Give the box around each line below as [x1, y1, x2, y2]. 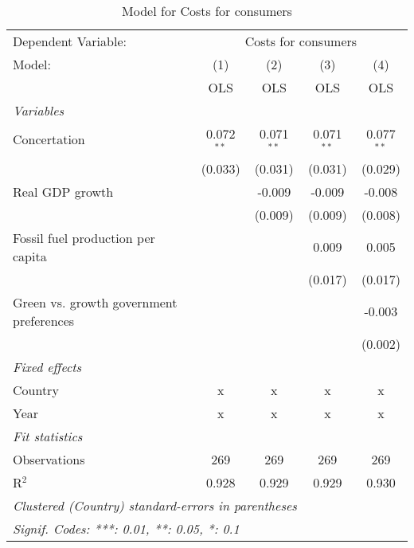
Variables [13, 101, 64, 119]
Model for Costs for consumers [122, 2, 292, 20]
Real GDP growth [13, 182, 114, 201]
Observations [13, 449, 85, 468]
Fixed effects [13, 357, 82, 376]
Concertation [13, 130, 85, 149]
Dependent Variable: [13, 32, 127, 50]
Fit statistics [13, 426, 83, 445]
